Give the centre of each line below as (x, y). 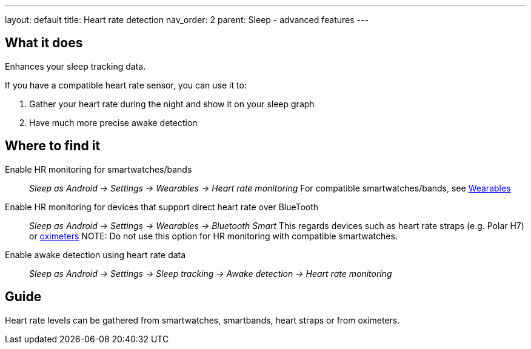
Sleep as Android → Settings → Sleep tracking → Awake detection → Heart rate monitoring (211, 273)
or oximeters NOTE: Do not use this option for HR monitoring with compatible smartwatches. (213, 236)
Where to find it (53, 146)
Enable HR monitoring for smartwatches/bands (99, 169)
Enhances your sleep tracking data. (75, 66)
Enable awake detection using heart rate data (95, 254)
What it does (44, 43)
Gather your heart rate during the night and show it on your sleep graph (172, 104)
